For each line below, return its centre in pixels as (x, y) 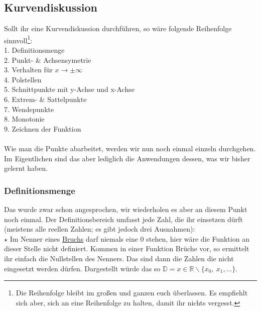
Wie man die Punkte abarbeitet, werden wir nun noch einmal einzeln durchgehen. (130, 148)
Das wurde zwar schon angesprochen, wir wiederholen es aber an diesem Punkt (126, 209)
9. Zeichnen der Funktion (43, 128)
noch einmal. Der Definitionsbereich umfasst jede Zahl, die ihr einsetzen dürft (123, 219)
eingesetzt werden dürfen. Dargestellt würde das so (82, 268)
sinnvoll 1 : (18, 39)
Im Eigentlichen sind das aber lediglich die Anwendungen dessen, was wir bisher (127, 158)
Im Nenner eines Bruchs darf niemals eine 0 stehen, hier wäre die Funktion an (129, 238)
